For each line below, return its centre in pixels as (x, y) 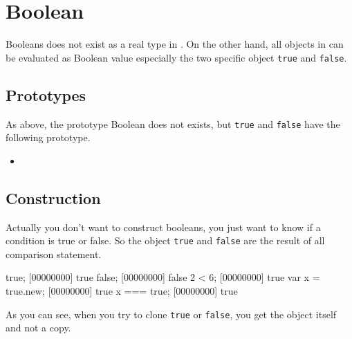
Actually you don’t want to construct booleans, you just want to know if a (163, 227)
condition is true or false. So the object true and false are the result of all (165, 240)
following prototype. (48, 137)
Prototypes (46, 94)
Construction (53, 198)
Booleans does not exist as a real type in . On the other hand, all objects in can (175, 44)
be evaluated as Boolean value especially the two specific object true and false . (176, 57)
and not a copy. (38, 328)
